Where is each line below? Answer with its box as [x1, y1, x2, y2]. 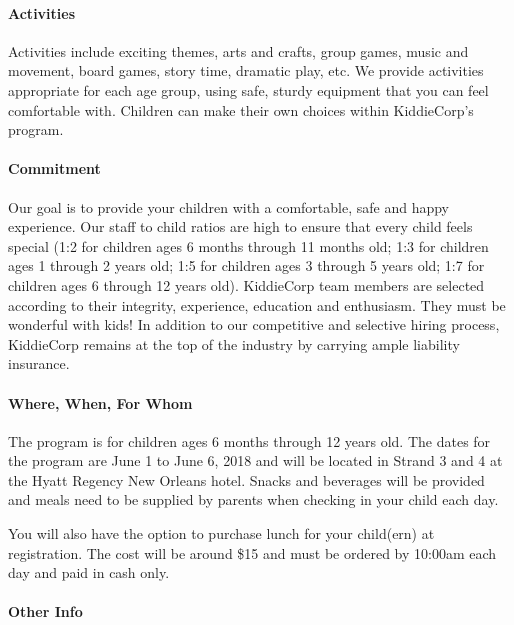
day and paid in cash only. [8, 562, 170, 583]
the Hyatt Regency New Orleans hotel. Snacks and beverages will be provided [8, 469, 485, 490]
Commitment [8, 158, 101, 179]
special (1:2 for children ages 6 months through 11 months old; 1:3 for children [8, 235, 489, 256]
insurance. [8, 353, 70, 374]
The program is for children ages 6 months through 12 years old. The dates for [8, 430, 491, 451]
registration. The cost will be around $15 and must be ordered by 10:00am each [8, 542, 497, 563]
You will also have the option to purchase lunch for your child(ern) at [8, 523, 435, 544]
